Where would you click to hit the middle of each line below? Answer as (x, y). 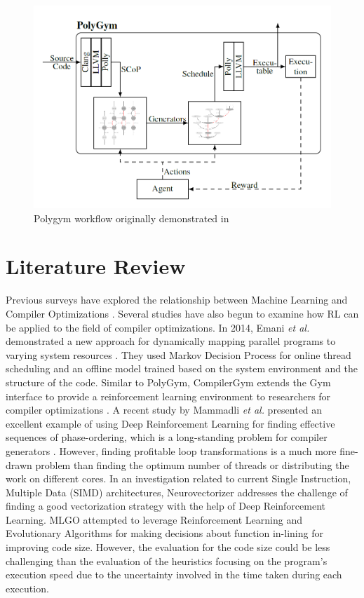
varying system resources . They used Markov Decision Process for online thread (178, 354)
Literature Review (96, 266)
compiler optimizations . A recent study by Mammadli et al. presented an (164, 410)
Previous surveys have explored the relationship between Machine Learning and (177, 300)
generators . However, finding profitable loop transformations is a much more (171, 450)
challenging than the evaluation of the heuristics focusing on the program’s (167, 560)
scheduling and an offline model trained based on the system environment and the (182, 368)
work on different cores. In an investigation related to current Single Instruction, (178, 478)
